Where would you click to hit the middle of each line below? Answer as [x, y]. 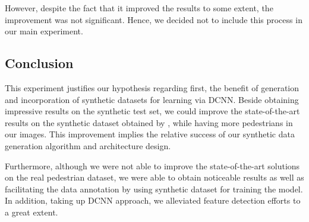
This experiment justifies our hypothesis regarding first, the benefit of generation [152, 87]
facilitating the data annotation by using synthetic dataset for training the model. [154, 189]
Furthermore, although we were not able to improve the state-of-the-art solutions [152, 165]
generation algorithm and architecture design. [88, 145]
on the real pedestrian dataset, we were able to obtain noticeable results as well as [154, 177]
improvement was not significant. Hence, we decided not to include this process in [154, 19]
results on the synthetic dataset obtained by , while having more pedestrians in [149, 122]
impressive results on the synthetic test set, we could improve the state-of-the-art [152, 111]
